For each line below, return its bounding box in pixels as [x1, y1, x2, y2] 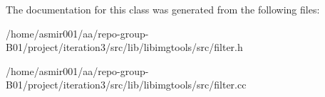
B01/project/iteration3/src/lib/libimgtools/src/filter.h [6, 40, 243, 55]
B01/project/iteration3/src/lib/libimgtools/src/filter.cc [6, 77, 247, 92]
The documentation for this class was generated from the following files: [6, 2, 320, 16]
